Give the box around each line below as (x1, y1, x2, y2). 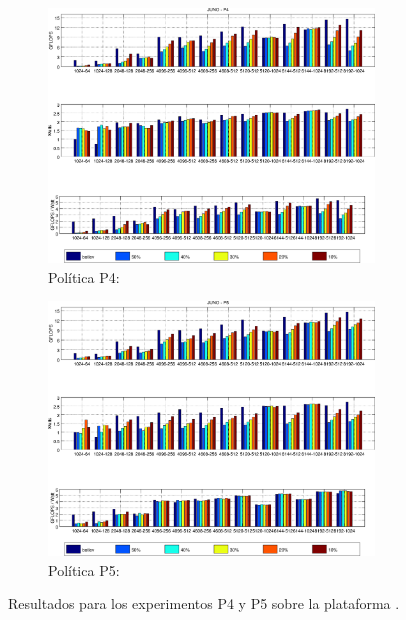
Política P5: (48, 559, 120, 580)
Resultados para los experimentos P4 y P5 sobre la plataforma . (8, 593, 400, 614)
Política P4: (48, 266, 120, 287)
